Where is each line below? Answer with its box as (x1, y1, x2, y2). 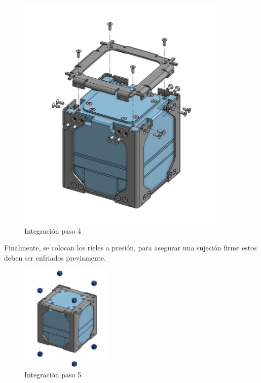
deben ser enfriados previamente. (4, 252, 106, 263)
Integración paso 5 (24, 369, 82, 379)
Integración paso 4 (24, 225, 82, 236)
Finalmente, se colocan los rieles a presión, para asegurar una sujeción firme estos (4, 242, 257, 253)
